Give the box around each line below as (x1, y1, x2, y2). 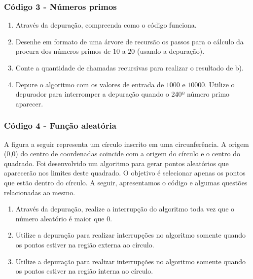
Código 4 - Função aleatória (4, 119, 116, 132)
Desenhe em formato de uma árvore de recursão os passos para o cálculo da (15, 36, 244, 46)
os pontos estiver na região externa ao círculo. (15, 239, 154, 249)
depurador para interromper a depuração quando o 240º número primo (15, 89, 230, 99)
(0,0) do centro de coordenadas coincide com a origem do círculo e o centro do (4, 148, 240, 159)
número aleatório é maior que (15, 213, 105, 223)
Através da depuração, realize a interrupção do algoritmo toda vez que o (15, 204, 235, 214)
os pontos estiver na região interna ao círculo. (15, 266, 153, 276)
